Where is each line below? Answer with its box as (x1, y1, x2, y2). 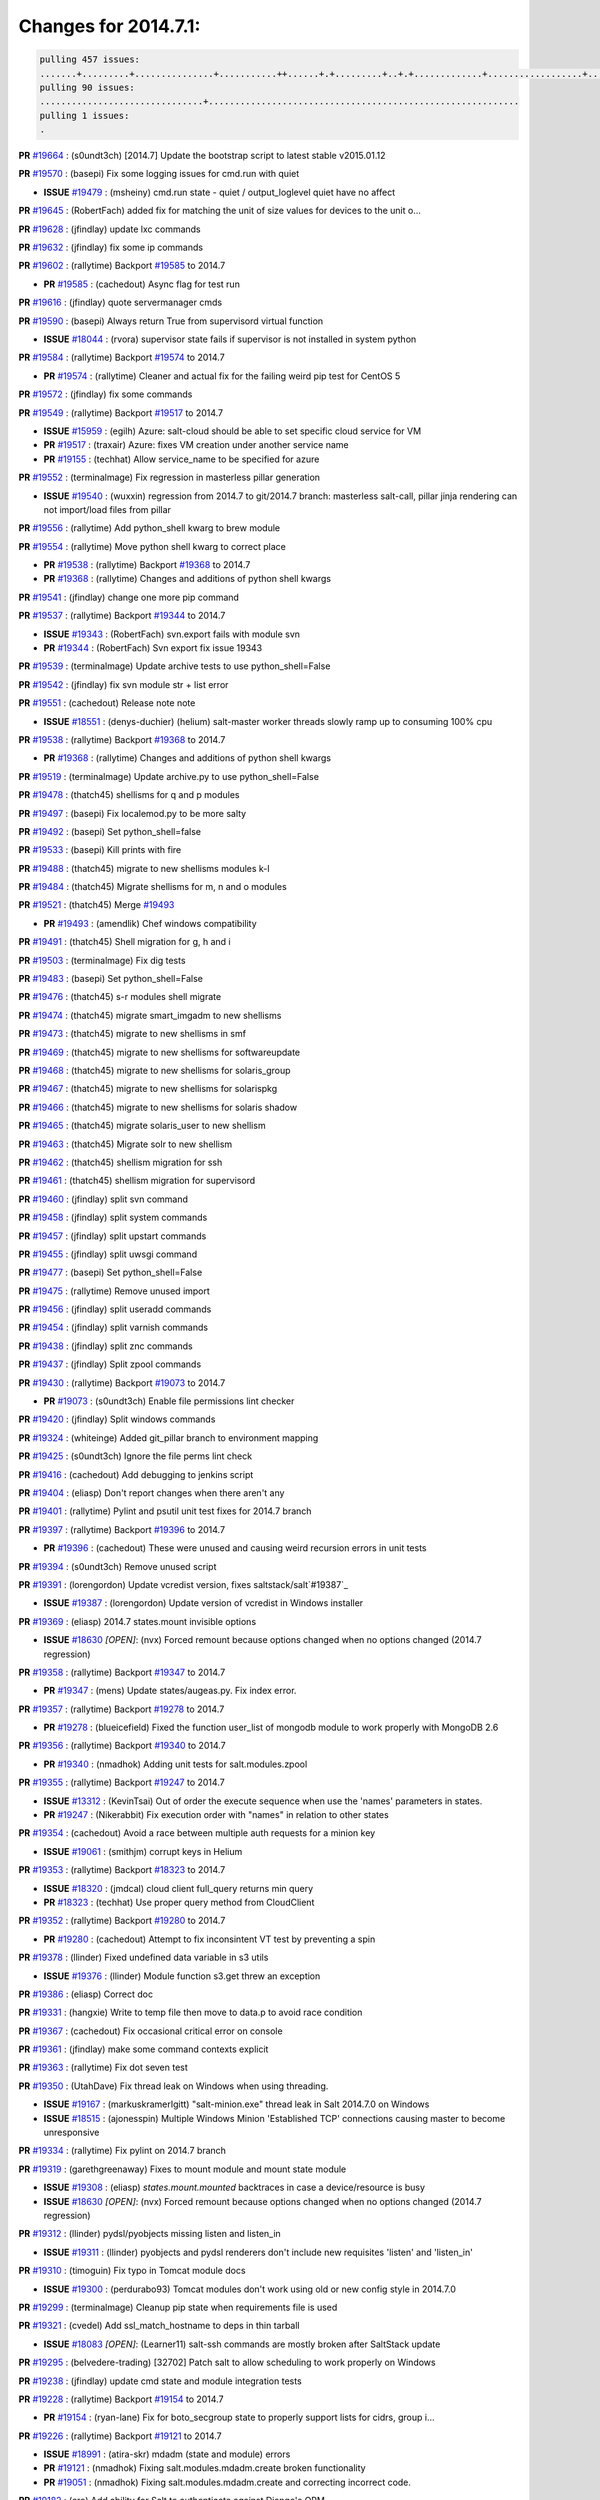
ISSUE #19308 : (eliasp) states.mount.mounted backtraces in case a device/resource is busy (43, 2181, 425, 2194)
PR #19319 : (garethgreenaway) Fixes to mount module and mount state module (18, 2163, 347, 2175)
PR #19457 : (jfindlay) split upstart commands (18, 1230, 207, 1242)
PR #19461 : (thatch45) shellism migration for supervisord (18, 1175, 256, 1187)
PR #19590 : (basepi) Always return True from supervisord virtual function (18, 315, 324, 327)
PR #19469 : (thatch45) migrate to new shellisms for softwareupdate (18, 1046, 301, 1058)
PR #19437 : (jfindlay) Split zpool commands (18, 1358, 202, 1370)
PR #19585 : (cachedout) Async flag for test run (43, 278, 240, 290)
